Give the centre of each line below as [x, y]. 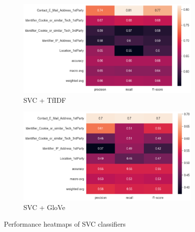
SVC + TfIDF [45, 100]
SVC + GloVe [44, 207]
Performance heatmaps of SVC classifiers [65, 223]
